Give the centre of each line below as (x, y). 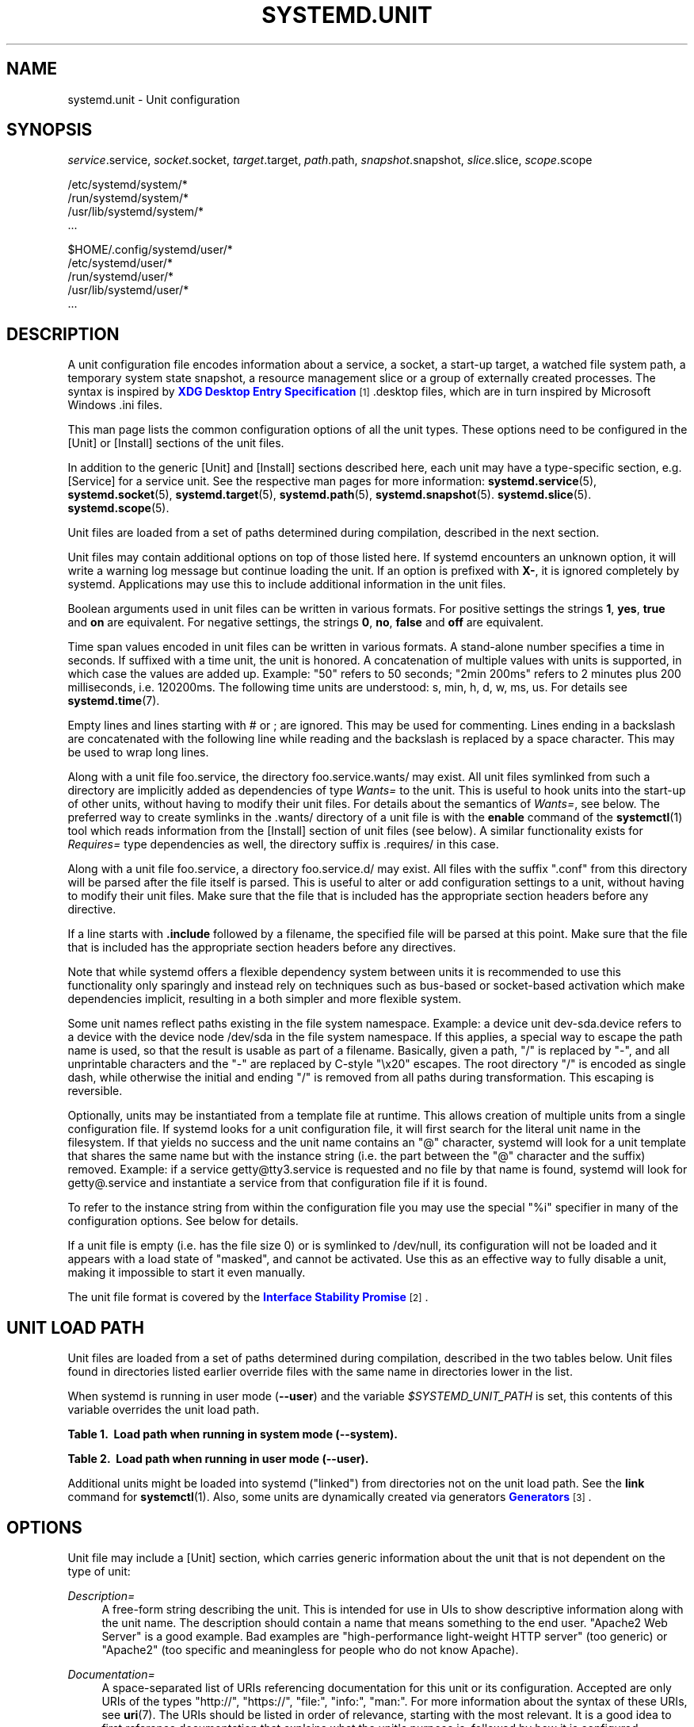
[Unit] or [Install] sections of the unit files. (176, 443)
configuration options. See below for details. (183, 1221)
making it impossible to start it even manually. (187, 1273)
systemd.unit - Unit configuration (154, 99)
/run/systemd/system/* (128, 198)
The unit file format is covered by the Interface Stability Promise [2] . (248, 1297)
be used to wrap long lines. (138, 752)
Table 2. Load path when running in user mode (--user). (218, 1459)
